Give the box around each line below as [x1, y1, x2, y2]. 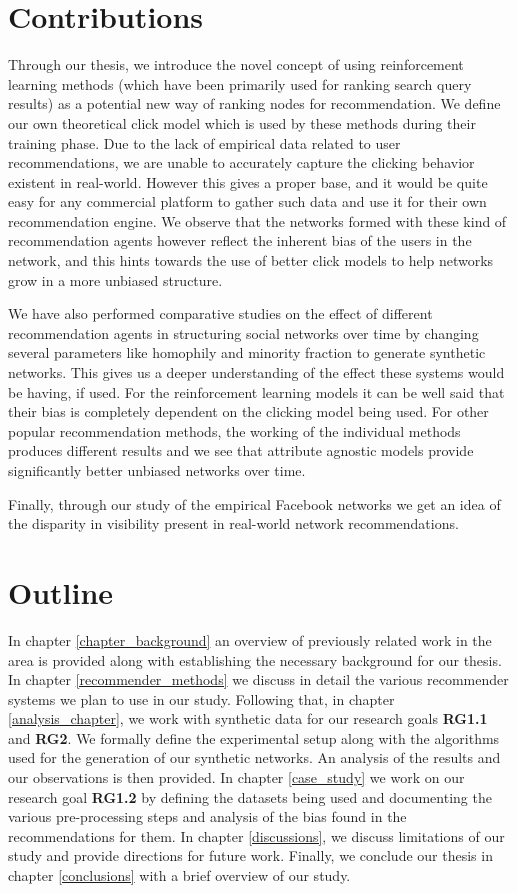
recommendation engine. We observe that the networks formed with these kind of [8, 210, 507, 231]
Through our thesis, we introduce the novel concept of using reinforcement [8, 54, 464, 75]
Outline [8, 571, 114, 612]
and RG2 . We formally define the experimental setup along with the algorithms [8, 727, 500, 748]
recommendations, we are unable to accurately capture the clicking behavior [8, 152, 475, 173]
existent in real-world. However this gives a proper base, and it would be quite [8, 171, 488, 192]
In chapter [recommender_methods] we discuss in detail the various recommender [8, 669, 509, 690]
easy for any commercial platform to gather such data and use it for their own [8, 191, 487, 212]
